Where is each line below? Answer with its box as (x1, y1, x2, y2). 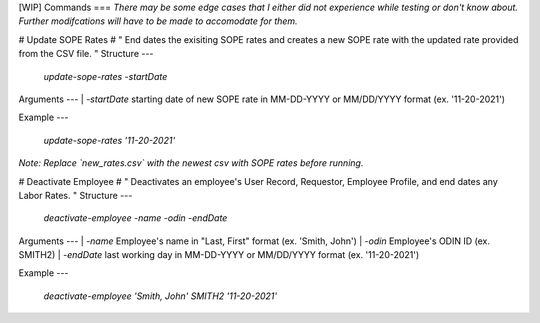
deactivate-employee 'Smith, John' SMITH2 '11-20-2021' (43, 290, 278, 302)
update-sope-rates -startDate (43, 70, 168, 82)
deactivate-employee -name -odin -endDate (43, 212, 228, 224)
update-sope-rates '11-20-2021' (43, 134, 176, 146)
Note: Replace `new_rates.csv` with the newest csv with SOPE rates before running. (18, 157, 364, 169)
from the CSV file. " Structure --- (18, 48, 154, 60)
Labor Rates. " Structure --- (18, 189, 133, 201)
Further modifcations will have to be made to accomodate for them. (18, 15, 299, 27)
